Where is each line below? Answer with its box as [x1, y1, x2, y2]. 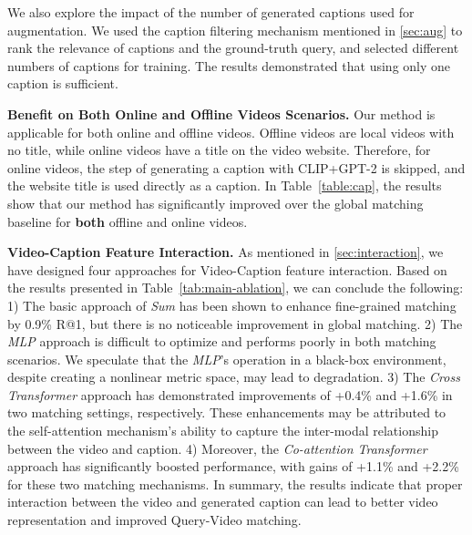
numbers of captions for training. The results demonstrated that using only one [7, 56, 451, 75]
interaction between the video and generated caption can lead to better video [7, 492, 438, 511]
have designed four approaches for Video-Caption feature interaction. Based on [7, 260, 447, 279]
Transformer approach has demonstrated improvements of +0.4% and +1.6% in [7, 385, 453, 404]
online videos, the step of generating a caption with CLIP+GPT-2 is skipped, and [7, 158, 466, 177]
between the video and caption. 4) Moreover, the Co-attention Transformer [7, 438, 427, 458]
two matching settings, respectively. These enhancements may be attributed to [7, 403, 446, 422]
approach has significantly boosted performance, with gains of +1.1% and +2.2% [7, 457, 459, 476]
